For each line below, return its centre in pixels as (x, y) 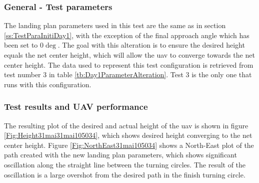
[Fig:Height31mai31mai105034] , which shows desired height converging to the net (128, 135)
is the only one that (222, 74)
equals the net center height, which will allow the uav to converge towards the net (129, 55)
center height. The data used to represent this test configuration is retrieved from (129, 64)
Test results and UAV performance (76, 107)
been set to (21, 45)
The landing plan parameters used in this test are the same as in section (115, 25)
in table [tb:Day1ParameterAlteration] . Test (116, 74)
